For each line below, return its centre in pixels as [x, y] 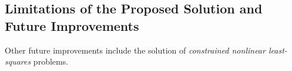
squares [18, 61]
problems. [51, 61]
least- [278, 50]
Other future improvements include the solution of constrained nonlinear [135, 50]
